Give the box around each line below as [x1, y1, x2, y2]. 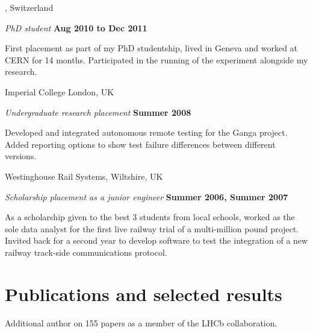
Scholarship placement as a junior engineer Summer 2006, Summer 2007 [5, 190, 288, 203]
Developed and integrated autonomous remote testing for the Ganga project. [5, 126, 288, 139]
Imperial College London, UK [5, 85, 114, 98]
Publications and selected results [5, 281, 282, 306]
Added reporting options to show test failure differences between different [5, 138, 276, 150]
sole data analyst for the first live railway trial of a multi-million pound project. [5, 222, 299, 235]
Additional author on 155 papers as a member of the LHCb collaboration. [5, 316, 277, 329]
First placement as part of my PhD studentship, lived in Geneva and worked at [5, 42, 298, 54]
